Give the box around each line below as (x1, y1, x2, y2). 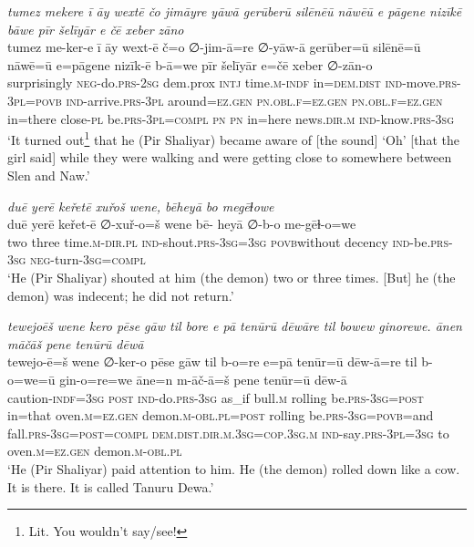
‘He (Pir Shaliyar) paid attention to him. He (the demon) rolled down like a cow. (7, 459, 460, 478)
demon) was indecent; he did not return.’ (7, 285, 234, 304)
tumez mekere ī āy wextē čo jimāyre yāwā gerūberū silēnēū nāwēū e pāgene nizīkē (7, 2, 462, 20)
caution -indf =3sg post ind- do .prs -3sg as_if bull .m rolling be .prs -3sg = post (7, 387, 424, 407)
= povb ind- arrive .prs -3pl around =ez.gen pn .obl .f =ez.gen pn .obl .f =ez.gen (26, 90, 443, 109)
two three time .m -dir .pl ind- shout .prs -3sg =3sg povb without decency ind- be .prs (7, 232, 449, 251)
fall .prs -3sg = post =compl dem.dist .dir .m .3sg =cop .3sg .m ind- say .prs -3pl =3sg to (7, 423, 449, 442)
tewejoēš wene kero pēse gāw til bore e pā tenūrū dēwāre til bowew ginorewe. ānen (7, 316, 462, 335)
